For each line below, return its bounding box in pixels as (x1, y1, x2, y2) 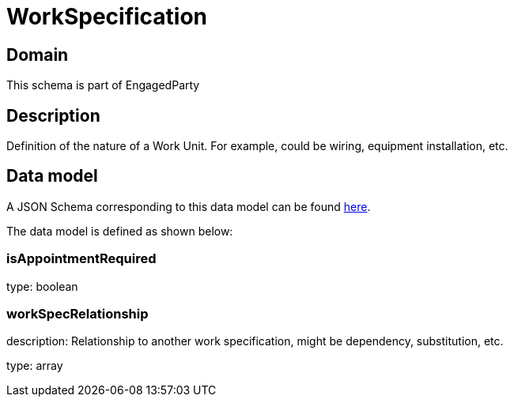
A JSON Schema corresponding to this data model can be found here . (6, 199, 371, 213)
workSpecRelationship (6, 305, 149, 322)
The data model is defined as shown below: (6, 224, 233, 238)
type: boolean (6, 279, 78, 293)
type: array (6, 359, 63, 373)
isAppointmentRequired (6, 250, 157, 267)
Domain (6, 44, 69, 65)
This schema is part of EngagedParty (6, 78, 200, 92)
